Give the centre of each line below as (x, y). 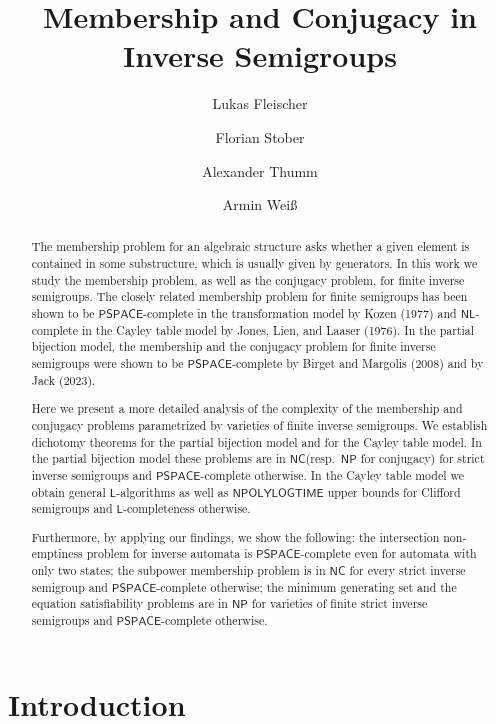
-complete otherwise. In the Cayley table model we (332, 474)
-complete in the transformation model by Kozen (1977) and (300, 313)
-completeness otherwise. (186, 508)
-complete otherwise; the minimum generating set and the (306, 586)
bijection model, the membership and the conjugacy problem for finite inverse (233, 346)
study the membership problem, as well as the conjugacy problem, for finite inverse (248, 279)
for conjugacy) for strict (422, 458)
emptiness (57, 553)
